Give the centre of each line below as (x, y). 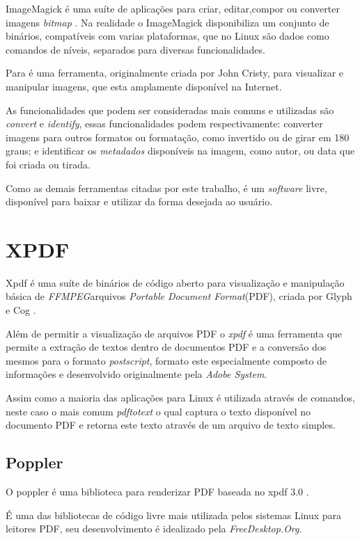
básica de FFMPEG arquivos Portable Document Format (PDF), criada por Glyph (179, 296)
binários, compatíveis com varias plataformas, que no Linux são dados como (167, 36)
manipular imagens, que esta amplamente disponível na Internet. (144, 86)
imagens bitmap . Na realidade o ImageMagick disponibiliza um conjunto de (167, 22)
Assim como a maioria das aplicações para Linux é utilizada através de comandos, (180, 397)
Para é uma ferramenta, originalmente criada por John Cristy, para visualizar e (175, 73)
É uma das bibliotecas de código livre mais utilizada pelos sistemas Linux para (174, 515)
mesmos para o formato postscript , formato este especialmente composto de (166, 360)
